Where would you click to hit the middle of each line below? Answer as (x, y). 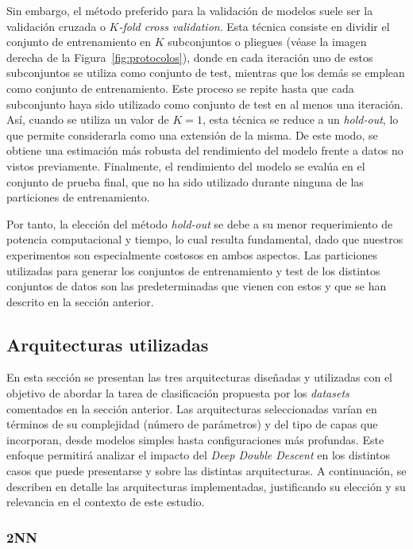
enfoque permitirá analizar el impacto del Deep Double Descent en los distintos (198, 455)
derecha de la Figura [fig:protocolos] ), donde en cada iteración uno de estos (190, 57)
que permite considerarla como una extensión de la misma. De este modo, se (192, 134)
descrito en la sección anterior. (80, 301)
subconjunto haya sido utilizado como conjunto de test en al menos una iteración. (205, 104)
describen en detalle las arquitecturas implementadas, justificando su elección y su (206, 486)
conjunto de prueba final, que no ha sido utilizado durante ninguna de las (185, 181)
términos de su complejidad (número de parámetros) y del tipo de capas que (192, 424)
